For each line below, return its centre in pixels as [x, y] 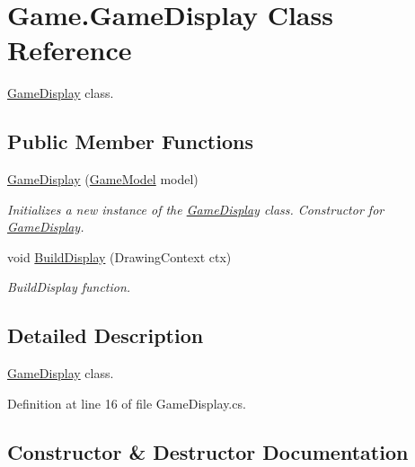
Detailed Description [106, 335]
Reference [70, 50]
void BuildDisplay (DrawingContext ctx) [119, 256]
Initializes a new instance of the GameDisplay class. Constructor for [196, 209]
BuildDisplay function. [69, 287]
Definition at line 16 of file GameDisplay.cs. [127, 403]
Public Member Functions [130, 141]
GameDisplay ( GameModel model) [103, 179]
